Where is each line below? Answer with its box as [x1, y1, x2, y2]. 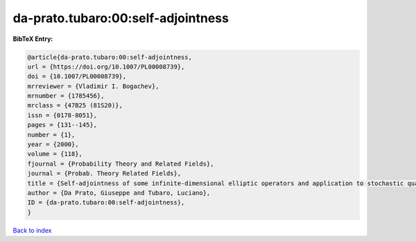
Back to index [12, 226, 52, 234]
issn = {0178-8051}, [27, 111, 97, 119]
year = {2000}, [27, 141, 79, 148]
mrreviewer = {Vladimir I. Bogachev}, [27, 82, 159, 90]
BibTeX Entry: [12, 35, 53, 43]
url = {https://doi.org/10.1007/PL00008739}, [27, 62, 185, 71]
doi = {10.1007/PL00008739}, [27, 73, 127, 80]
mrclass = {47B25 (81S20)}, [27, 101, 123, 110]
